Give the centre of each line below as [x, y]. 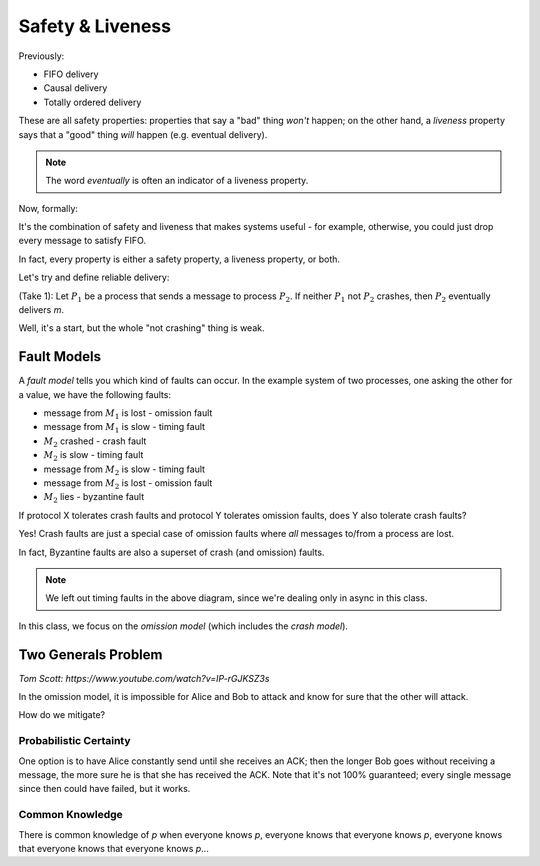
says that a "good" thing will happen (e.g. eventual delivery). [143, 134]
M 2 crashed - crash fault [95, 442]
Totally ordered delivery [92, 102]
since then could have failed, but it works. [104, 789]
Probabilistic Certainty [74, 741]
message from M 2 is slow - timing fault [124, 470]
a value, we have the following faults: [95, 394]
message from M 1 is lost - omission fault [128, 414]
